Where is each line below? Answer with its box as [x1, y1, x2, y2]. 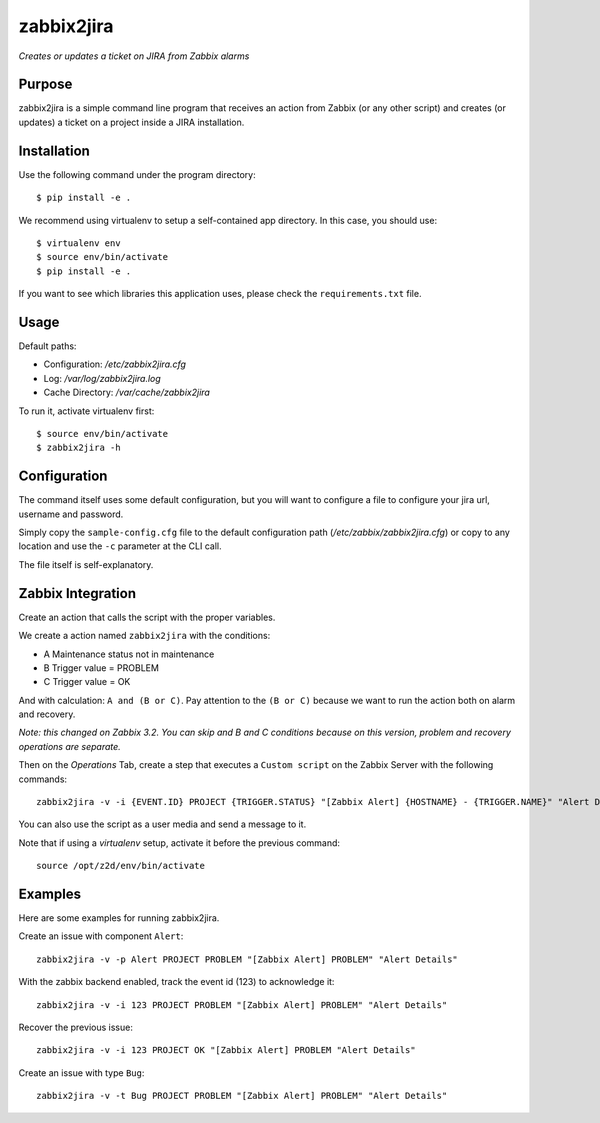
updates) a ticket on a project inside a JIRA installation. [18, 116, 245, 128]
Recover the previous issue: [18, 1021, 134, 1034]
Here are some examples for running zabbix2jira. [18, 912, 220, 924]
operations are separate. [18, 740, 122, 752]
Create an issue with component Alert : [18, 930, 184, 942]
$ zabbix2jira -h [36, 442, 121, 454]
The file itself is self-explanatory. [18, 558, 154, 570]
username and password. [18, 508, 124, 520]
